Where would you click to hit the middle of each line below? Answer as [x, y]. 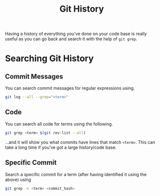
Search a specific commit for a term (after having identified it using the [76, 174]
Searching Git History [49, 59]
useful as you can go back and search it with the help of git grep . [71, 39]
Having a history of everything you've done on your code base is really [76, 34]
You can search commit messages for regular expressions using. [70, 88]
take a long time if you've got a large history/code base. [61, 147]
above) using [18, 179]
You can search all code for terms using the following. [59, 124]
